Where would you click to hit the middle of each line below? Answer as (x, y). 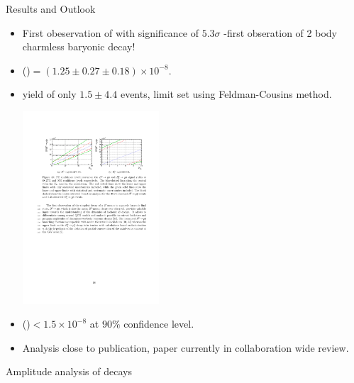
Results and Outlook (51, 9)
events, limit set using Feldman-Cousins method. (226, 94)
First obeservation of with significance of (111, 32)
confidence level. (159, 324)
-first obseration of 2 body (280, 32)
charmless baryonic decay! (79, 46)
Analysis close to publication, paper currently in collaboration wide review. (186, 347)
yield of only (49, 94)
